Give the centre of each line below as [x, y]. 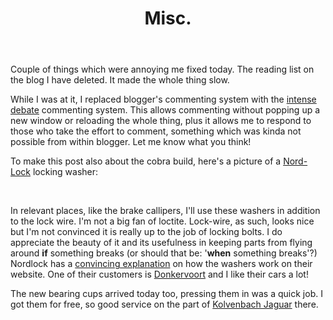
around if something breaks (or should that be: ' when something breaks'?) [164, 253]
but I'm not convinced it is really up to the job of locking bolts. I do [146, 232]
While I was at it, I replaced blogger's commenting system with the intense [163, 99]
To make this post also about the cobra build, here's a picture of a [146, 161]
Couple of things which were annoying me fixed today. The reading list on [162, 69]
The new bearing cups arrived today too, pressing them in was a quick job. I [166, 294]
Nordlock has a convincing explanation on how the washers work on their [161, 264]
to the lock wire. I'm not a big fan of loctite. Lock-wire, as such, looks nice [162, 221]
